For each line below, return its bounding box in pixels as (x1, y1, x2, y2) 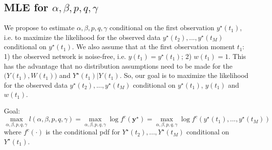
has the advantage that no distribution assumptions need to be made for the (4, 60, 232, 71)
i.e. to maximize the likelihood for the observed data (4, 32, 161, 42)
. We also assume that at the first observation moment (72, 41, 235, 52)
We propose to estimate (4, 22, 75, 33)
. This (228, 51, 246, 61)
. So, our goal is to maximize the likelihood (120, 70, 249, 80)
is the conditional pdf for (45, 127, 120, 137)
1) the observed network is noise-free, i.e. (4, 51, 126, 61)
